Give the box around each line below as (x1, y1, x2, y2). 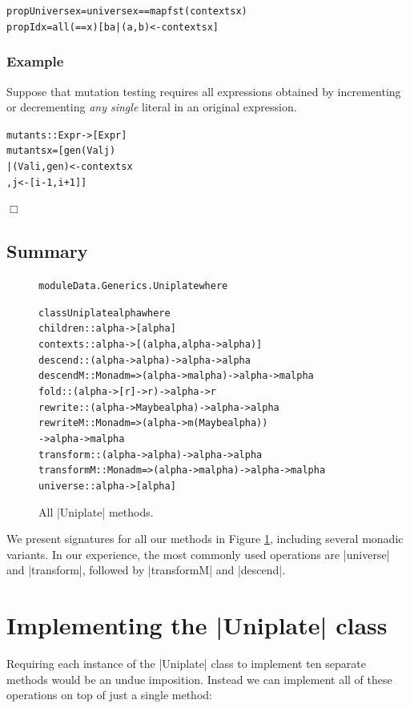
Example (6, 51, 64, 71)
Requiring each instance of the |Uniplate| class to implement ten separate (6, 655, 366, 672)
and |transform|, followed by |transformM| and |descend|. (6, 561, 286, 578)
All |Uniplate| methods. (38, 503, 154, 520)
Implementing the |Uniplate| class (6, 609, 388, 642)
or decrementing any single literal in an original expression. (6, 99, 297, 115)
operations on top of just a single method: (6, 686, 212, 703)
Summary (6, 239, 88, 263)
